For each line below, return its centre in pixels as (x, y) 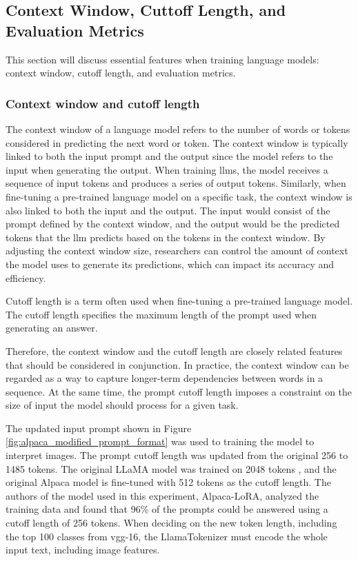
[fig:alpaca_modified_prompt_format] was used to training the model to (160, 441)
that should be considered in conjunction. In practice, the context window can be (177, 364)
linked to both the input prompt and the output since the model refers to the (169, 156)
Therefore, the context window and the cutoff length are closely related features (174, 350)
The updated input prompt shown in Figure (99, 428)
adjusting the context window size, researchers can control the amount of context (177, 251)
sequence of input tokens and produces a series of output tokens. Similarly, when (176, 183)
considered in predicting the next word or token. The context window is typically (177, 142)
